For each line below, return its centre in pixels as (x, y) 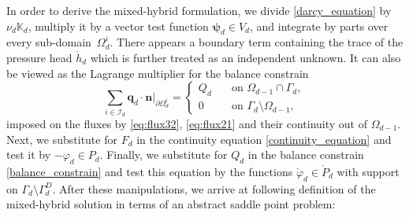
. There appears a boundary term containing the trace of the (257, 42)
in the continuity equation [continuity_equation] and (264, 139)
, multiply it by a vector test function (118, 26)
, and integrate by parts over (319, 26)
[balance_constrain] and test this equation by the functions (150, 171)
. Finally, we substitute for (164, 154)
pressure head (39, 57)
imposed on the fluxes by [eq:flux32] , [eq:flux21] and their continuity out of (187, 123)
